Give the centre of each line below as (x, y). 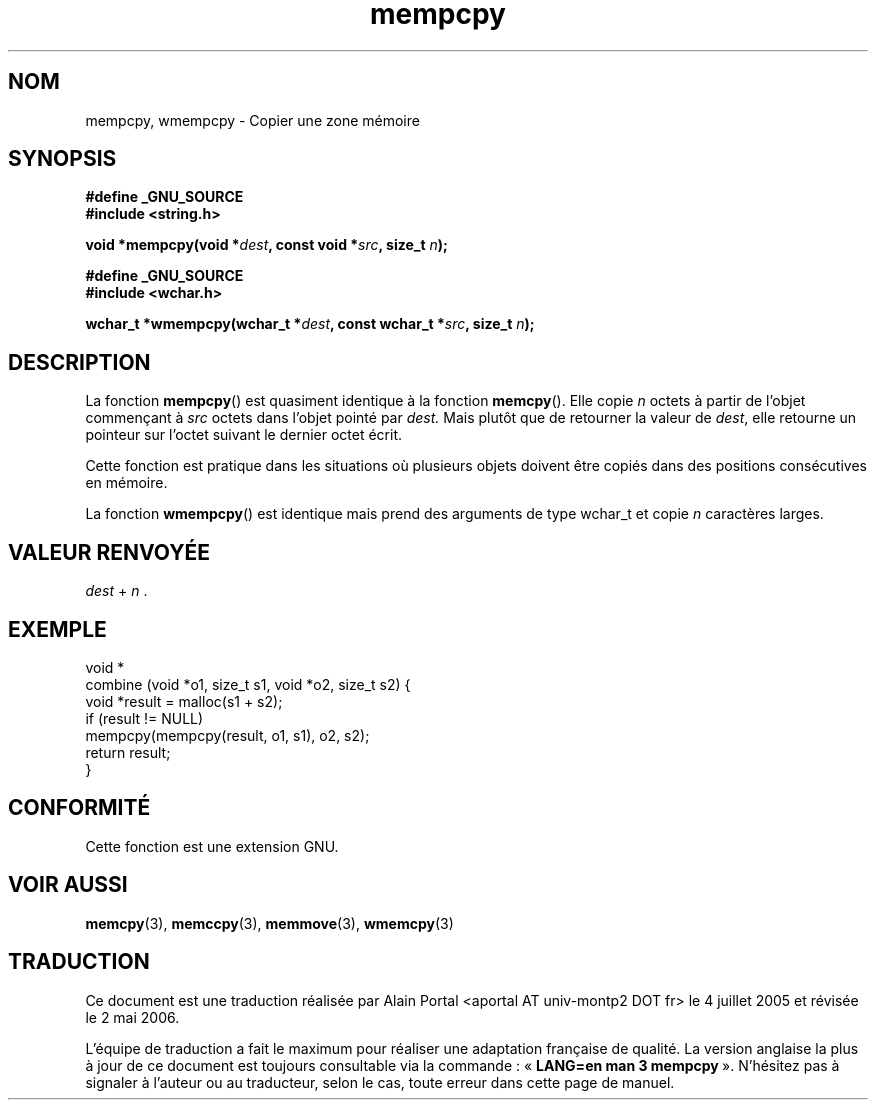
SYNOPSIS (62, 159)
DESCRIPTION (79, 362)
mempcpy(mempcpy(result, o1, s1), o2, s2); (227, 735)
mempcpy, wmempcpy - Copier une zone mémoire (252, 120)
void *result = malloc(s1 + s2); (184, 701)
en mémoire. (126, 483)
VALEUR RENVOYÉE (109, 552)
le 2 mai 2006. (132, 1017)
